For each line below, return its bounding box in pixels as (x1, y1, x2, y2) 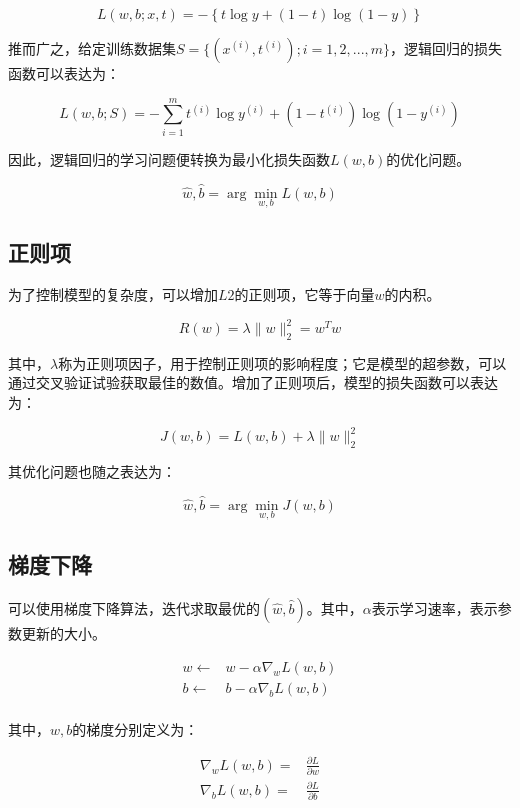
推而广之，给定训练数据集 (8, 38, 176, 58)
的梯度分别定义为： (72, 718, 199, 739)
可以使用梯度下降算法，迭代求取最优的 (8, 598, 260, 619)
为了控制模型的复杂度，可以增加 (8, 283, 218, 304)
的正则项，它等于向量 (234, 283, 375, 304)
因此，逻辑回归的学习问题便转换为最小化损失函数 (8, 148, 330, 169)
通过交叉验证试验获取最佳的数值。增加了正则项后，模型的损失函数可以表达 (8, 372, 498, 393)
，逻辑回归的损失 (390, 38, 503, 58)
